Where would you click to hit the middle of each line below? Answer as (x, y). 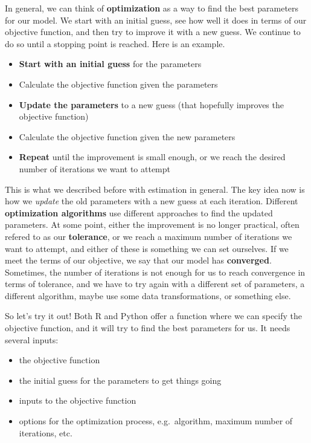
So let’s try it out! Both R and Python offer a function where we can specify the (154, 316)
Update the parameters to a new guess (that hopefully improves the (151, 104)
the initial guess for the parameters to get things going (120, 380)
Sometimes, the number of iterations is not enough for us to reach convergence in (155, 272)
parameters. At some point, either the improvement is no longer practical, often (152, 225)
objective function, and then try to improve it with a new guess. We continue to (153, 32)
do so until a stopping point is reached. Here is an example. (115, 43)
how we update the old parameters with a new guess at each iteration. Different (152, 201)
